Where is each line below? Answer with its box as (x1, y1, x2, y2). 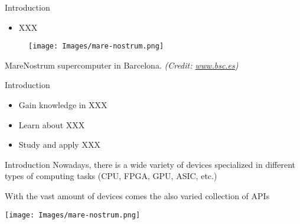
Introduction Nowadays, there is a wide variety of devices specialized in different (5, 158, 295, 170)
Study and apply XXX (18, 138, 100, 151)
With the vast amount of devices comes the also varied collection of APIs (5, 190, 270, 202)
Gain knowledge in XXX (18, 99, 107, 111)
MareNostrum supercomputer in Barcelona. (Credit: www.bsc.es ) (5, 59, 239, 71)
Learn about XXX (18, 118, 85, 131)
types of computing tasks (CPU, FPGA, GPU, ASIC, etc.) (5, 170, 217, 182)
